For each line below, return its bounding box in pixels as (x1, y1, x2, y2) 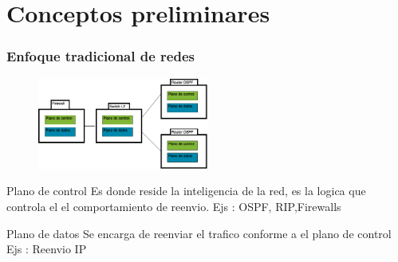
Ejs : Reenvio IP (6, 240, 87, 257)
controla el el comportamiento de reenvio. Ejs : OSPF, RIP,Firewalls (6, 197, 341, 214)
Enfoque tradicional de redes (6, 46, 195, 66)
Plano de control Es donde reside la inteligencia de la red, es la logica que (6, 182, 366, 199)
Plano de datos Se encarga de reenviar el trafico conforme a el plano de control (6, 225, 392, 241)
